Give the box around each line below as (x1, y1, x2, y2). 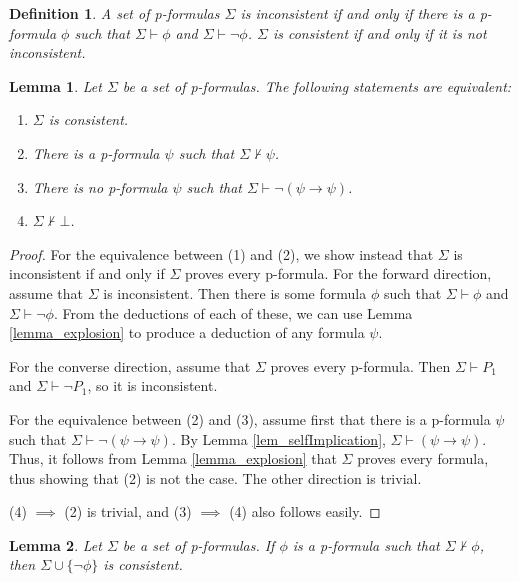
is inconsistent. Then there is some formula (103, 282, 367, 303)
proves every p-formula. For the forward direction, (184, 263, 492, 284)
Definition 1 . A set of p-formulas (9, 3, 220, 23)
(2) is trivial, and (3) (64, 501, 192, 522)
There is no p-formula (32, 176, 168, 197)
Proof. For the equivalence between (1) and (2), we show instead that (9, 243, 434, 264)
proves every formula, (357, 448, 489, 469)
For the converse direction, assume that (9, 355, 251, 376)
